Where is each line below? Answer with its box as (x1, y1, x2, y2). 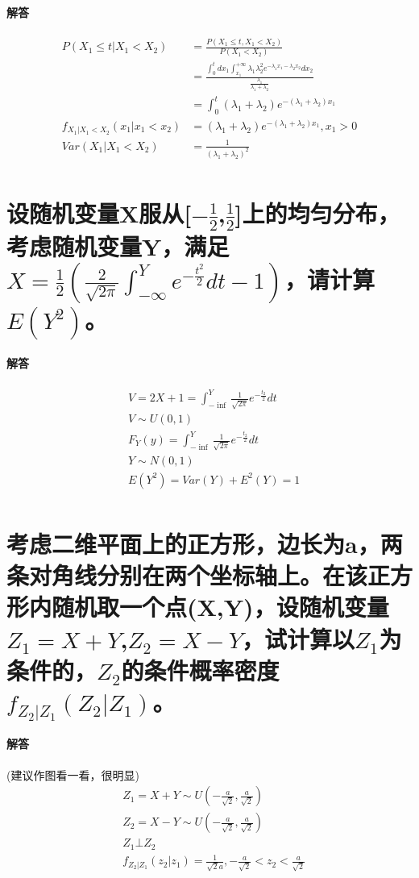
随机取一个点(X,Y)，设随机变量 (52, 590, 389, 623)
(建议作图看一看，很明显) (6, 766, 139, 783)
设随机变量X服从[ (6, 196, 192, 229)
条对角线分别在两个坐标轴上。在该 (6, 559, 368, 592)
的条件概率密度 (121, 653, 280, 686)
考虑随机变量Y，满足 (6, 229, 230, 262)
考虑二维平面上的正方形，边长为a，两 (6, 527, 403, 560)
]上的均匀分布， (234, 196, 400, 229)
